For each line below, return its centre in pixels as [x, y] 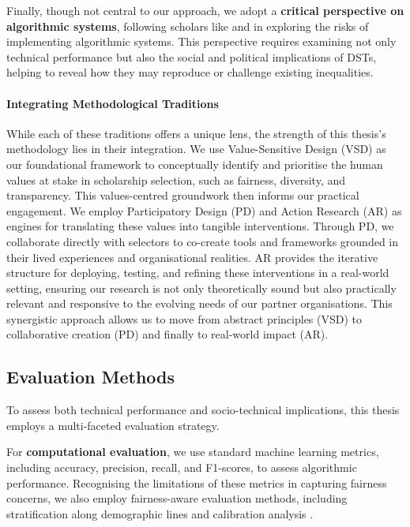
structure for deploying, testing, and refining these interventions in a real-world [198, 273]
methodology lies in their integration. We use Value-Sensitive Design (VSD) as [196, 149]
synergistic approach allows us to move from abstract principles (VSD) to [184, 318]
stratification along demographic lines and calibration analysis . [160, 513]
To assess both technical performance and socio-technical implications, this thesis [203, 410]
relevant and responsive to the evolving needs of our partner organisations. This [199, 303]
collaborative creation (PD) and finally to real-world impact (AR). [167, 334]
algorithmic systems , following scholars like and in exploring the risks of [188, 26]
